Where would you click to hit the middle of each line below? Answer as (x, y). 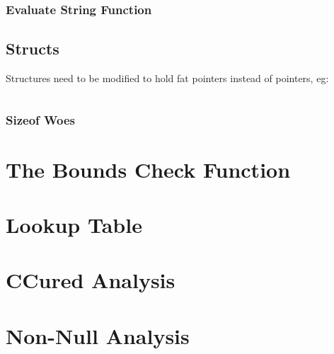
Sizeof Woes (40, 119)
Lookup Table (74, 225)
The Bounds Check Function (148, 169)
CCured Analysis (91, 280)
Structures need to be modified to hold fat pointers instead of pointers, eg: (167, 78)
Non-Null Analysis (98, 335)
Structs (33, 48)
